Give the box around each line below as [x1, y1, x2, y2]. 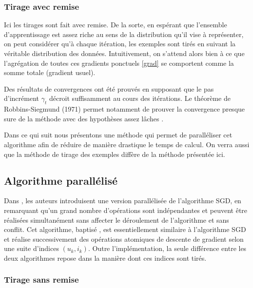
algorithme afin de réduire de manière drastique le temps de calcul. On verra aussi [4, 139, 250, 149]
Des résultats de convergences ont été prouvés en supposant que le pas [4, 83, 214, 94]
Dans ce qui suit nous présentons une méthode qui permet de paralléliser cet [4, 130, 233, 140]
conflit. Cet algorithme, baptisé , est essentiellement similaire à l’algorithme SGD [4, 224, 246, 234]
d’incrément [4, 93, 39, 103]
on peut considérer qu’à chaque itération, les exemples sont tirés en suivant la [4, 38, 236, 49]
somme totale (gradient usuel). [4, 67, 96, 77]
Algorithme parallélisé [4, 173, 118, 188]
